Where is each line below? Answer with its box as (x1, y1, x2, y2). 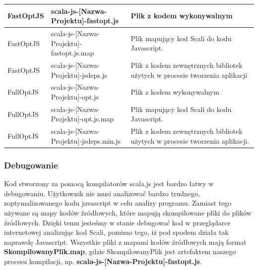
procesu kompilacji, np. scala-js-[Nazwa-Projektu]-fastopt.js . (4, 256, 202, 266)
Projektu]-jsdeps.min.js (51, 135, 121, 146)
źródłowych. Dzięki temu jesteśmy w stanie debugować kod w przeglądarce (4, 217, 231, 227)
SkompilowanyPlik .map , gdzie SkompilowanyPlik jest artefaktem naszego (4, 246, 236, 257)
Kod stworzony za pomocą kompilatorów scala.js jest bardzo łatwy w (4, 178, 214, 189)
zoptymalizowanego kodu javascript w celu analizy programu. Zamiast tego (4, 198, 232, 208)
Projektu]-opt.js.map (51, 113, 114, 124)
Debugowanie (4, 159, 58, 171)
